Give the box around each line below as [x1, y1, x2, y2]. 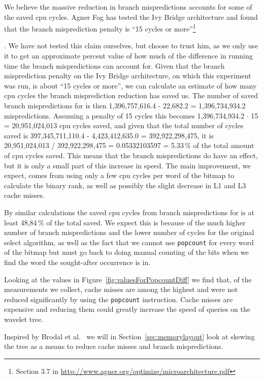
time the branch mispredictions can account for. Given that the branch [4, 60, 225, 71]
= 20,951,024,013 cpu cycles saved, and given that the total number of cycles [4, 120, 244, 131]
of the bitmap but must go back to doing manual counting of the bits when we [4, 247, 249, 257]
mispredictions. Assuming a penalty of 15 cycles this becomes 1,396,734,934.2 [4, 110, 245, 121]
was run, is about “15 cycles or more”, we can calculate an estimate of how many [4, 80, 257, 91]
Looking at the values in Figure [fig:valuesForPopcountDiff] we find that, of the [4, 274, 252, 284]
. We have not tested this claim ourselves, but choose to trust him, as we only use [4, 40, 258, 51]
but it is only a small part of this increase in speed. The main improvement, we [4, 160, 251, 170]
